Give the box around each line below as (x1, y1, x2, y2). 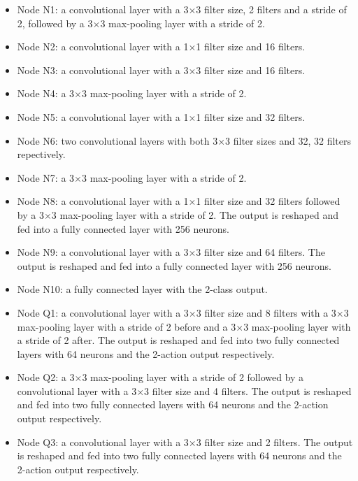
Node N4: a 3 (17, 86, 75, 101)
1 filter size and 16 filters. (196, 39, 306, 54)
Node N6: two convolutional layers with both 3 (17, 133, 218, 148)
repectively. (17, 147, 66, 161)
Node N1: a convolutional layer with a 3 (17, 2, 189, 16)
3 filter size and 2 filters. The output (196, 434, 353, 449)
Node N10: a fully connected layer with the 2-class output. (17, 282, 268, 296)
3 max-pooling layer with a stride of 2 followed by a (82, 370, 304, 385)
